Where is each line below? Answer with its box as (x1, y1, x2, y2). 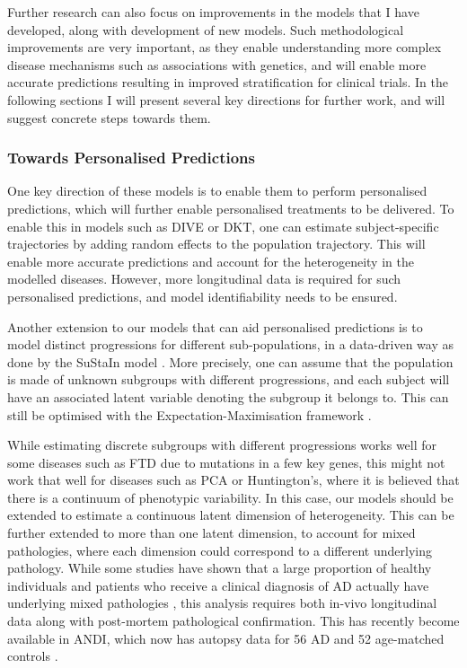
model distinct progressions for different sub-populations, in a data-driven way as (7, 335, 454, 354)
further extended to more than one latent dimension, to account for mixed (7, 523, 416, 542)
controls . (7, 646, 58, 665)
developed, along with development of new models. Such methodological (7, 20, 404, 39)
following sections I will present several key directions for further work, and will (7, 90, 445, 109)
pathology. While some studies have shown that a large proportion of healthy (7, 558, 432, 577)
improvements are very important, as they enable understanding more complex (7, 38, 442, 57)
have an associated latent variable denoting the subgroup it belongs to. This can (7, 387, 449, 406)
